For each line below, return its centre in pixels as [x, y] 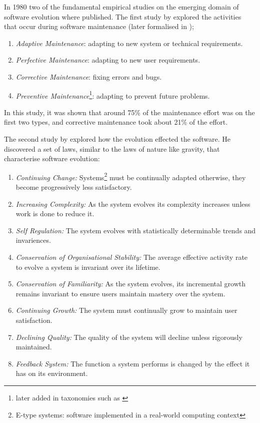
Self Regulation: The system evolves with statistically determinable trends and [136, 230]
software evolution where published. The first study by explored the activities [123, 16]
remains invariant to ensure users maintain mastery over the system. [120, 293]
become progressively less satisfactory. [74, 187]
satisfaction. [34, 320]
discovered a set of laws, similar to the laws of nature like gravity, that [112, 148]
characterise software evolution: [52, 158]
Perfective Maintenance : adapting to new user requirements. [108, 60]
